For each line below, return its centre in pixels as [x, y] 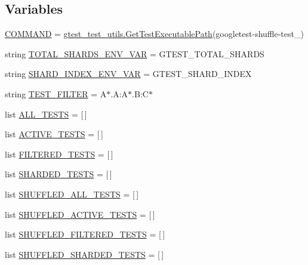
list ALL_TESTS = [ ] [46, 114]
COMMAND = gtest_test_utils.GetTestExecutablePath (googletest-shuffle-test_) [154, 34]
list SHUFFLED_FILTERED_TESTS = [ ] [85, 234]
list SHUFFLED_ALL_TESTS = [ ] [72, 194]
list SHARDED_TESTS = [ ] [58, 174]
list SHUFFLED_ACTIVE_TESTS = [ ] [80, 214]
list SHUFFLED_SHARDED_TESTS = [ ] [84, 254]
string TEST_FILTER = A [56, 93]
